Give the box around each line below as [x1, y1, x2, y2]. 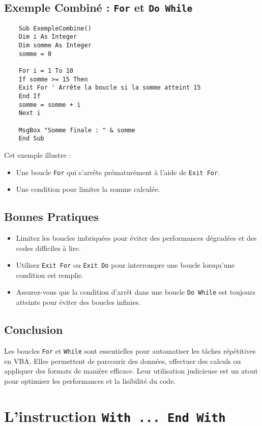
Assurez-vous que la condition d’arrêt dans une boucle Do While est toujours [16, 287, 255, 297]
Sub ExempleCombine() [18, 24, 92, 32]
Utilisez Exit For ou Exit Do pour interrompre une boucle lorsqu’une [16, 260, 235, 270]
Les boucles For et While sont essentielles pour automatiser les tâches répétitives [4, 345, 256, 356]
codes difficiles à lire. [16, 242, 81, 253]
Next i [18, 109, 41, 117]
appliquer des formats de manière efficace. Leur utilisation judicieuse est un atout [4, 365, 258, 376]
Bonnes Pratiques [4, 209, 99, 224]
